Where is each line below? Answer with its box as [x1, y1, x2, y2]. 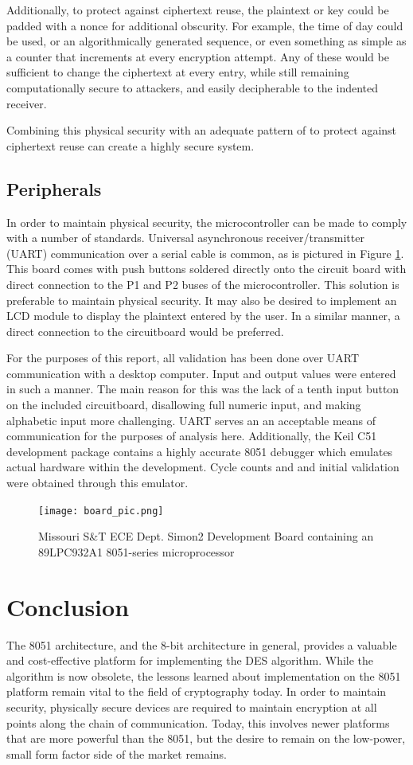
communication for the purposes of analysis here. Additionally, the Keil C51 [6, 427, 377, 444]
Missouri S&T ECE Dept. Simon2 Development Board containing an [38, 528, 374, 544]
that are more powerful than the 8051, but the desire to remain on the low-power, [6, 730, 406, 747]
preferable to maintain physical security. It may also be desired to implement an [6, 291, 397, 308]
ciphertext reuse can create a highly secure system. [6, 137, 255, 154]
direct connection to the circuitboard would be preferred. [6, 322, 284, 339]
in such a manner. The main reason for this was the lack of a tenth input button [6, 381, 399, 397]
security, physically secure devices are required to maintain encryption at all [6, 698, 377, 715]
